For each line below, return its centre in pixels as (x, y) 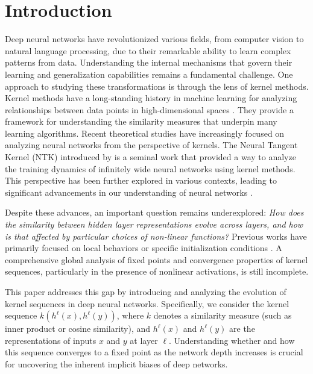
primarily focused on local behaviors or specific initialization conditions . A (144, 248)
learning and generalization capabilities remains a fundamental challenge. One (149, 74)
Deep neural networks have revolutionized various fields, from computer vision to (154, 39)
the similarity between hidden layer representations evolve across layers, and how (154, 224)
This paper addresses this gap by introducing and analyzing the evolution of (146, 291)
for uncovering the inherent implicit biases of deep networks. (116, 363)
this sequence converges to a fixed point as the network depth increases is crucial (154, 352)
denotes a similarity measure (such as (223, 315)
